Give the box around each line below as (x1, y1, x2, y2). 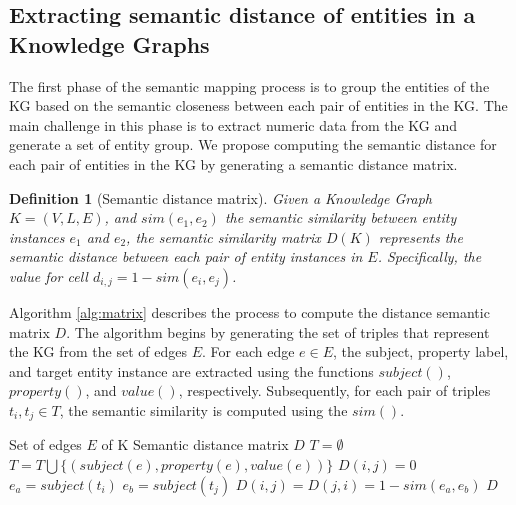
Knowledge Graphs (9, 28, 210, 59)
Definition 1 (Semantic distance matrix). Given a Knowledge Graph (9, 187, 432, 208)
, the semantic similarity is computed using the (59, 399, 348, 420)
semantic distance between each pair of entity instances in (9, 246, 363, 267)
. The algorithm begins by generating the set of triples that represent (66, 321, 490, 342)
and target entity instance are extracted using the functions (9, 360, 374, 381)
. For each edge (202, 341, 295, 362)
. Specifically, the (377, 246, 482, 267)
